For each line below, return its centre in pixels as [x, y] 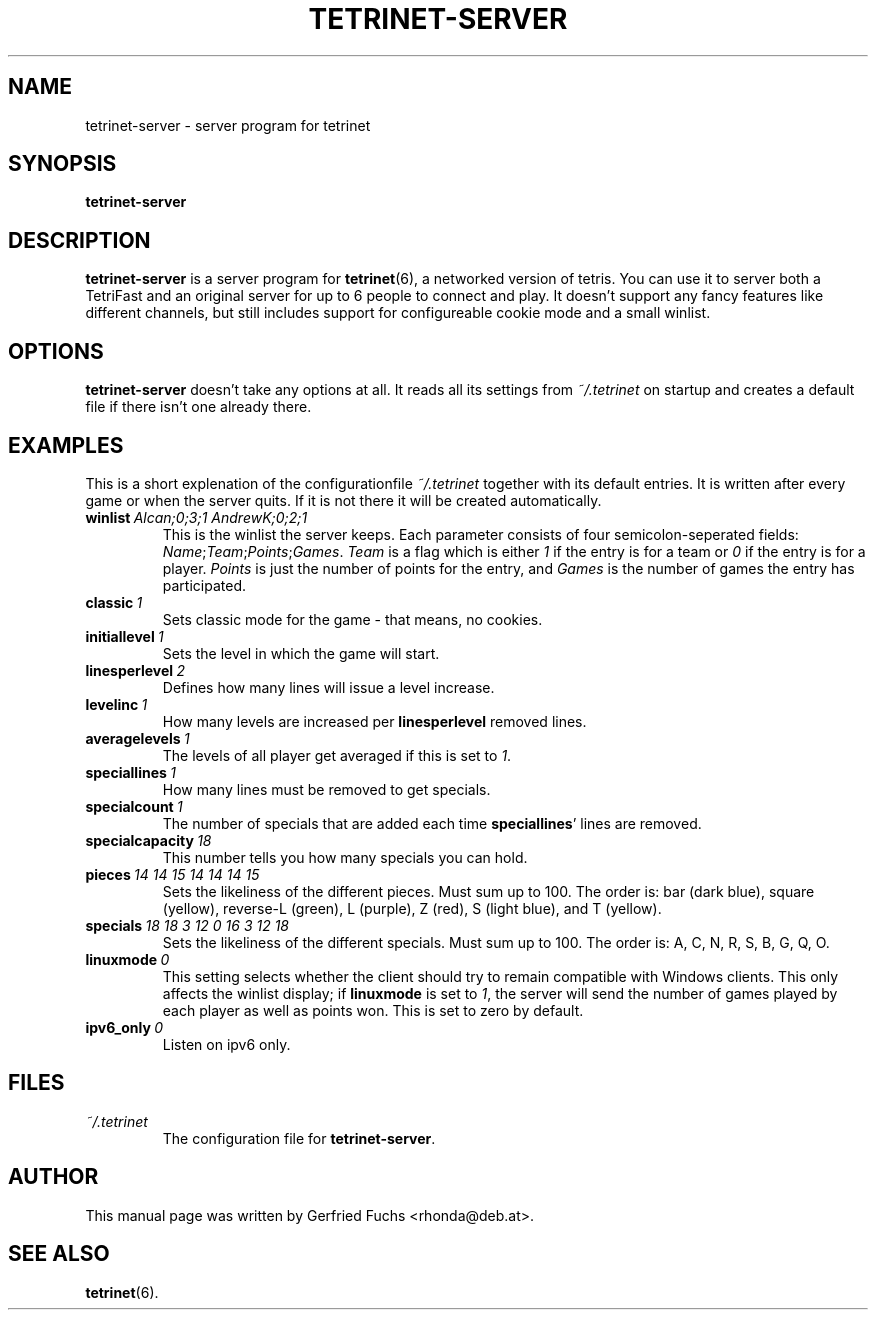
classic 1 [114, 602]
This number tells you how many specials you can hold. [345, 857]
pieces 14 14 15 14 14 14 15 [172, 874]
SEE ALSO [59, 1254]
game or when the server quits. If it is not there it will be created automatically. [343, 500]
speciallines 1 [130, 772]
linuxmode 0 [127, 959]
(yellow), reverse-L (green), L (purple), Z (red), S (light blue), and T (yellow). [412, 908]
